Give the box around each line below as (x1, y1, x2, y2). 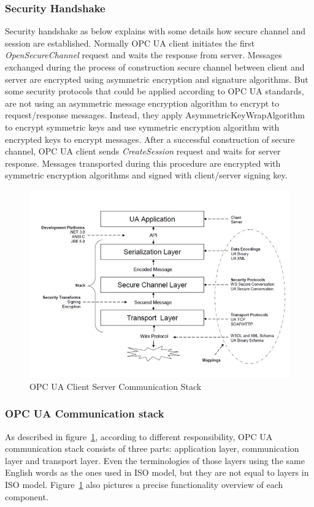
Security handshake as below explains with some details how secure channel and (5, 25, 306, 37)
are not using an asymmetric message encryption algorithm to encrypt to (5, 96, 280, 109)
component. (5, 490, 48, 503)
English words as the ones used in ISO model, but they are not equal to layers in (5, 466, 309, 479)
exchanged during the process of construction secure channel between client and (5, 61, 305, 73)
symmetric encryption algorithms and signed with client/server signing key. (5, 169, 288, 181)
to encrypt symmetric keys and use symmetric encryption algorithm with (5, 120, 280, 133)
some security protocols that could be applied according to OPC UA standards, (5, 85, 304, 97)
